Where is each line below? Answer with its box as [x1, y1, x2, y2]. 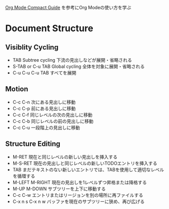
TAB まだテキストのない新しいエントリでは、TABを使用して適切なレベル [12, 166, 164, 172]
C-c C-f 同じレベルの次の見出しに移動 [12, 112, 93, 118]
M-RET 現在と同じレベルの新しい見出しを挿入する [12, 153, 118, 160]
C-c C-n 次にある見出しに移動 [12, 99, 76, 105]
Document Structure [5, 22, 93, 34]
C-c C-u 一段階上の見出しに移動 [12, 124, 80, 130]
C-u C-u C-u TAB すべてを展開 [12, 70, 77, 75]
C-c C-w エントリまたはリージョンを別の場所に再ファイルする [12, 192, 144, 198]
